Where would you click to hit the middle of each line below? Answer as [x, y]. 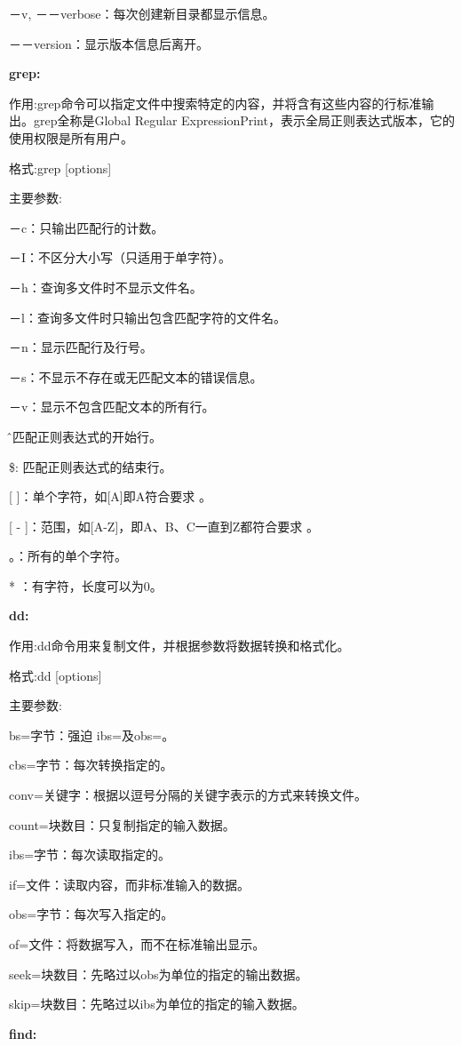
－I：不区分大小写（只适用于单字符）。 [120, 257]
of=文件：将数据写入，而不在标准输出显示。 [137, 944]
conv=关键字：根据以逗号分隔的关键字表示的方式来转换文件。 [188, 795]
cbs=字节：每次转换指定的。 [91, 765]
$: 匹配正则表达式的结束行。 [91, 466]
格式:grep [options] [60, 168]
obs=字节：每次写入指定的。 [91, 914]
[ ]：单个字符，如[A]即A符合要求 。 [110, 496]
